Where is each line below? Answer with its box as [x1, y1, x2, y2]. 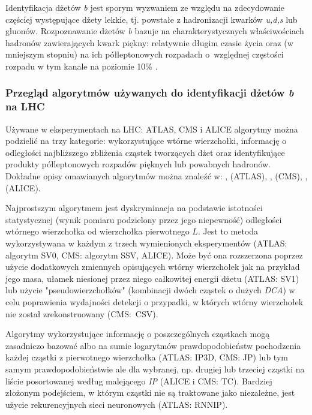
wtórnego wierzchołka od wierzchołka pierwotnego [5, 225, 190, 237]
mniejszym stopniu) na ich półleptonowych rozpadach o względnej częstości [5, 48, 284, 61]
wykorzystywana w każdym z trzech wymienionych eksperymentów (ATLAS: [5, 237, 287, 249]
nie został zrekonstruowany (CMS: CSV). [5, 307, 158, 320]
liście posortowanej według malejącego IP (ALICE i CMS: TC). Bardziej [5, 374, 272, 387]
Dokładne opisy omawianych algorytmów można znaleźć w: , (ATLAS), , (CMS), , [5, 170, 308, 182]
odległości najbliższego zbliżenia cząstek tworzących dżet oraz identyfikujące [5, 146, 285, 158]
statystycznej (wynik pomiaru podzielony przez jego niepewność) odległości [5, 213, 282, 225]
